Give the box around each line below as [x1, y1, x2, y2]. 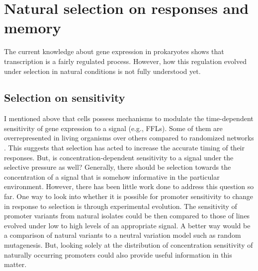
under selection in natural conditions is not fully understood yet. [4, 66, 201, 76]
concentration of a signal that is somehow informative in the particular [4, 171, 220, 182]
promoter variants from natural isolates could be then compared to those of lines [4, 210, 250, 221]
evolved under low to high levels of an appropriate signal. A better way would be [4, 220, 251, 230]
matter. [4, 259, 27, 270]
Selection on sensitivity [4, 90, 125, 105]
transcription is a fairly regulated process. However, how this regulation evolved [4, 56, 247, 66]
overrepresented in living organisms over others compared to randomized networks [4, 133, 254, 143]
